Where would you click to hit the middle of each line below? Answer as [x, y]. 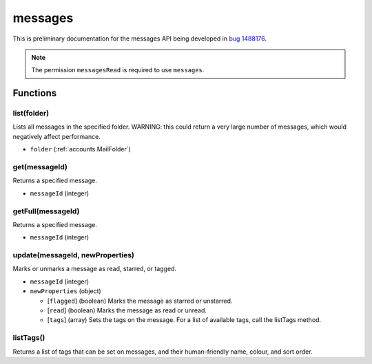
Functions [35, 93]
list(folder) [31, 114]
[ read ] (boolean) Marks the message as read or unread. [127, 310]
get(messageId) [40, 167]
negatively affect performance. [57, 136]
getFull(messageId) [46, 211]
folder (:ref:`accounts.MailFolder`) [80, 149]
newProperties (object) [65, 291]
